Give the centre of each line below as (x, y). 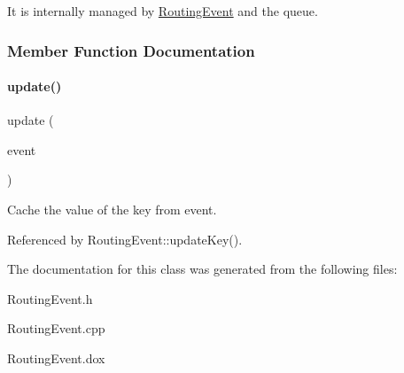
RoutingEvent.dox (56, 357)
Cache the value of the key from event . (112, 210)
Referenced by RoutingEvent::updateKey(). (125, 239)
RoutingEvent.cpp (56, 328)
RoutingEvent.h (50, 298)
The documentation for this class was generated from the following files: (202, 269)
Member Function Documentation (131, 50)
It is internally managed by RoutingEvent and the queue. (163, 11)
